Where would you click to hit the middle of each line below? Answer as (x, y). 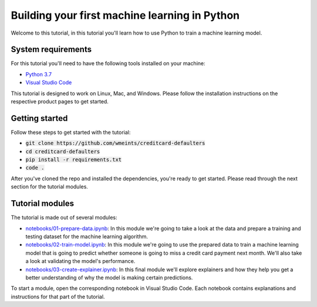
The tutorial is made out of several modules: (64, 218)
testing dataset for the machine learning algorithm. (87, 236)
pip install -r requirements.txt (74, 160)
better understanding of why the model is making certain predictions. (109, 277)
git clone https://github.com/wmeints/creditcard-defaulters (115, 143)
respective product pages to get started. (60, 102)
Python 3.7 (39, 74)
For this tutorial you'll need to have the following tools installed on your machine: (108, 63)
